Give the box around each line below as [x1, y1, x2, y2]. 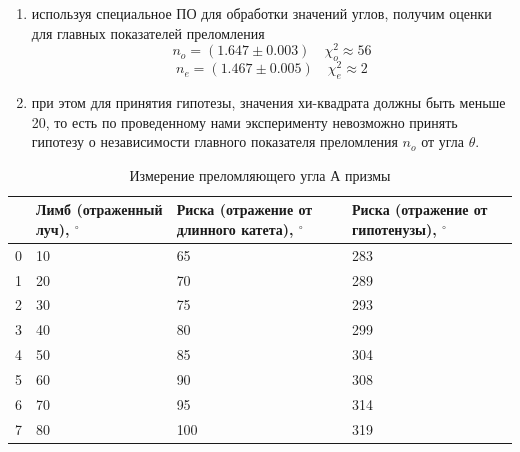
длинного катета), [176, 218, 294, 239]
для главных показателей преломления [31, 22, 265, 43]
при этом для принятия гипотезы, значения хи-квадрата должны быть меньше [31, 91, 506, 112]
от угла [421, 131, 465, 152]
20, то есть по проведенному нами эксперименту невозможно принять [31, 111, 458, 132]
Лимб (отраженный [36, 199, 163, 220]
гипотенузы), [351, 218, 437, 239]
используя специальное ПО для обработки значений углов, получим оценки [31, 3, 492, 23]
